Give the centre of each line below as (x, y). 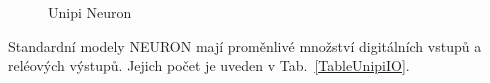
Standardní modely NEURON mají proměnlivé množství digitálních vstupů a (245, 45)
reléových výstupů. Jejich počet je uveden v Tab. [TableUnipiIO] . (209, 65)
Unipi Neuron (90, 12)
